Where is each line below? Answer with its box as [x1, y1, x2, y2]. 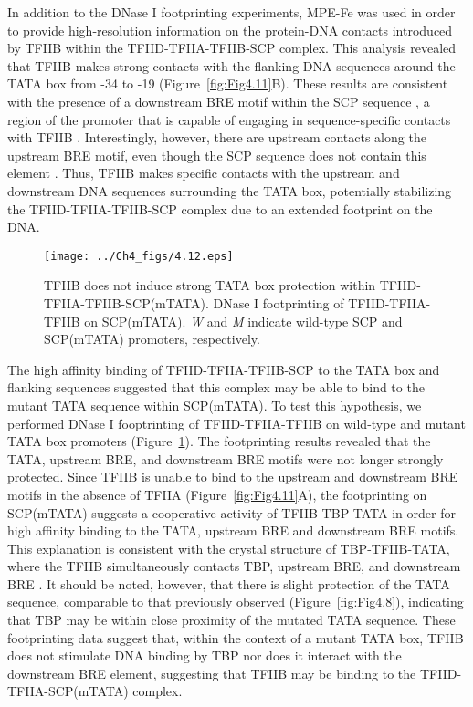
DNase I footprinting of [213, 293, 344, 312]
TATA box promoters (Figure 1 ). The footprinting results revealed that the [7, 431, 431, 451]
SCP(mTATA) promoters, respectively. [44, 329, 260, 348]
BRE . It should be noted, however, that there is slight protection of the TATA [7, 574, 450, 593]
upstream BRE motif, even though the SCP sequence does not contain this [7, 145, 426, 164]
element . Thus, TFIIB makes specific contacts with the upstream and [7, 163, 400, 182]
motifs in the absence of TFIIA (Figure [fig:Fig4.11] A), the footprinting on [7, 484, 427, 504]
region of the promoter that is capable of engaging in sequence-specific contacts [7, 109, 451, 129]
